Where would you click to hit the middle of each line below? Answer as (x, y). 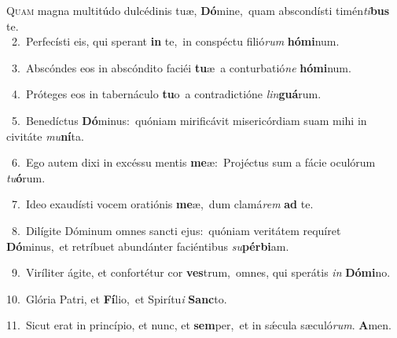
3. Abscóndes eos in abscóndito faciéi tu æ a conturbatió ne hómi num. (181, 67)
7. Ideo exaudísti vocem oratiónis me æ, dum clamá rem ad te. (162, 204)
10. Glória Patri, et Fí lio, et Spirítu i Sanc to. (117, 298)
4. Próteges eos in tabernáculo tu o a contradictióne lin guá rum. (166, 94)
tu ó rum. (26, 177)
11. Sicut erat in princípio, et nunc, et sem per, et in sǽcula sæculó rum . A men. (199, 325)
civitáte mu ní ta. (45, 136)
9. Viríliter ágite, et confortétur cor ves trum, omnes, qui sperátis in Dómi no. (201, 272)
